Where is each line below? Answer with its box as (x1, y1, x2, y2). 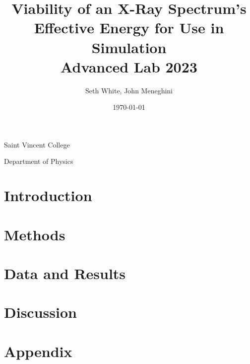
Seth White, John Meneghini (85, 85, 173, 95)
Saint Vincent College (4, 139, 70, 149)
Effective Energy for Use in (34, 17, 224, 38)
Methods (4, 224, 65, 244)
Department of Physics (4, 156, 73, 166)
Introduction (4, 185, 92, 206)
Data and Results (4, 263, 126, 283)
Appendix (4, 341, 72, 361)
